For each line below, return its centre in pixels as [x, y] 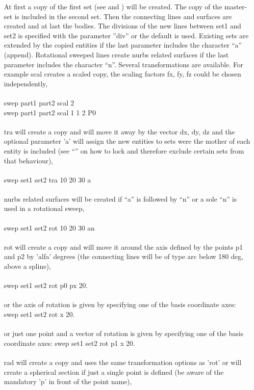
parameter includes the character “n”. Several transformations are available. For [124, 64]
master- [236, 6]
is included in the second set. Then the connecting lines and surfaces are [123, 16]
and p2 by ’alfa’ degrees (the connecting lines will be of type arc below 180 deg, [124, 256]
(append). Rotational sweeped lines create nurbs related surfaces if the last [116, 54]
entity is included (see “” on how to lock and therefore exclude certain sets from [124, 150]
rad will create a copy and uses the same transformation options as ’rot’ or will [123, 362]
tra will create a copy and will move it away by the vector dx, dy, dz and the [119, 131]
